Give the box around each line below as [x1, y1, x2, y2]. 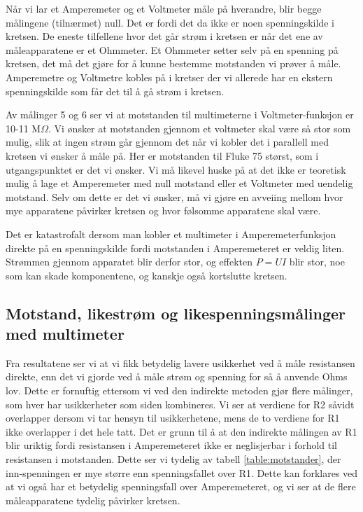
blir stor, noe [289, 254, 345, 269]
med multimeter [6, 323, 124, 345]
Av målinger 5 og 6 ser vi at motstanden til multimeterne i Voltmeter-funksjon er [6, 107, 354, 122]
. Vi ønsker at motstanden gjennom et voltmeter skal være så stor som [48, 120, 351, 135]
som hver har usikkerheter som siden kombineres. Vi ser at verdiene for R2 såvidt [6, 396, 355, 411]
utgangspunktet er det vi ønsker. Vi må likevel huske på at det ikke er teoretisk [6, 162, 346, 177]
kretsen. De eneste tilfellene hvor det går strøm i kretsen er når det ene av [6, 29, 323, 43]
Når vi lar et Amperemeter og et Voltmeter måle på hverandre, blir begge [6, 1, 322, 15]
